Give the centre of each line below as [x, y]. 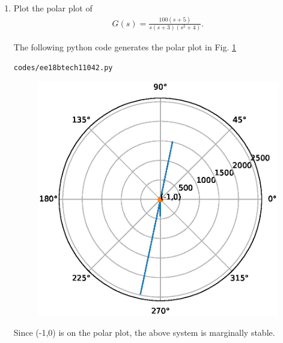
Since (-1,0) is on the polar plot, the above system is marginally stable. [144, 333]
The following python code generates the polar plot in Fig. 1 [125, 47]
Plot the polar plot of [53, 8]
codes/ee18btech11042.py [63, 67]
